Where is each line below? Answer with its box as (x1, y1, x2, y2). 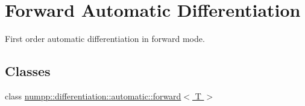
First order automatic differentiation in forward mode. (5, 32, 205, 45)
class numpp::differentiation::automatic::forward (5, 89, 181, 102)
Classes (5, 62, 51, 80)
